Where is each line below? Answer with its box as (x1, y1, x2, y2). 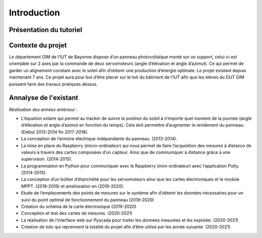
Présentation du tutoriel (9, 26, 82, 34)
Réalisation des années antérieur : (9, 107, 78, 112)
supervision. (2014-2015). (21, 156, 73, 162)
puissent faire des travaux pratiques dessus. (9, 81, 98, 87)
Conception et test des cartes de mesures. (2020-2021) (21, 210, 133, 216)
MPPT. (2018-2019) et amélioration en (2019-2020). (21, 183, 125, 189)
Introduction (9, 7, 60, 18)
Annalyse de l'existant (9, 94, 79, 102)
